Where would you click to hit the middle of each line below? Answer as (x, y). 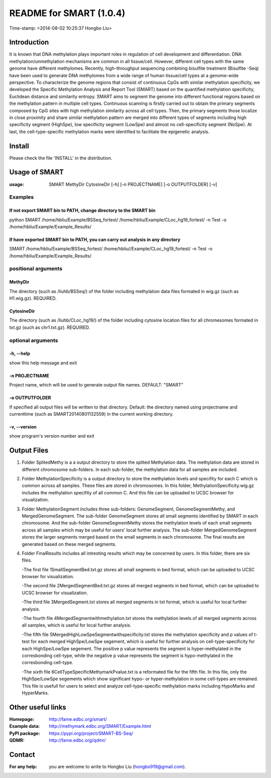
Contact (22, 755)
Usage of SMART (37, 172)
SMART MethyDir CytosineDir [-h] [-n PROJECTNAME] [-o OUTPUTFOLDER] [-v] (133, 184)
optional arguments (34, 340)
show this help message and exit (43, 363)
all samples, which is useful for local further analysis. (77, 625)
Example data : (25, 726)
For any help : (23, 766)
